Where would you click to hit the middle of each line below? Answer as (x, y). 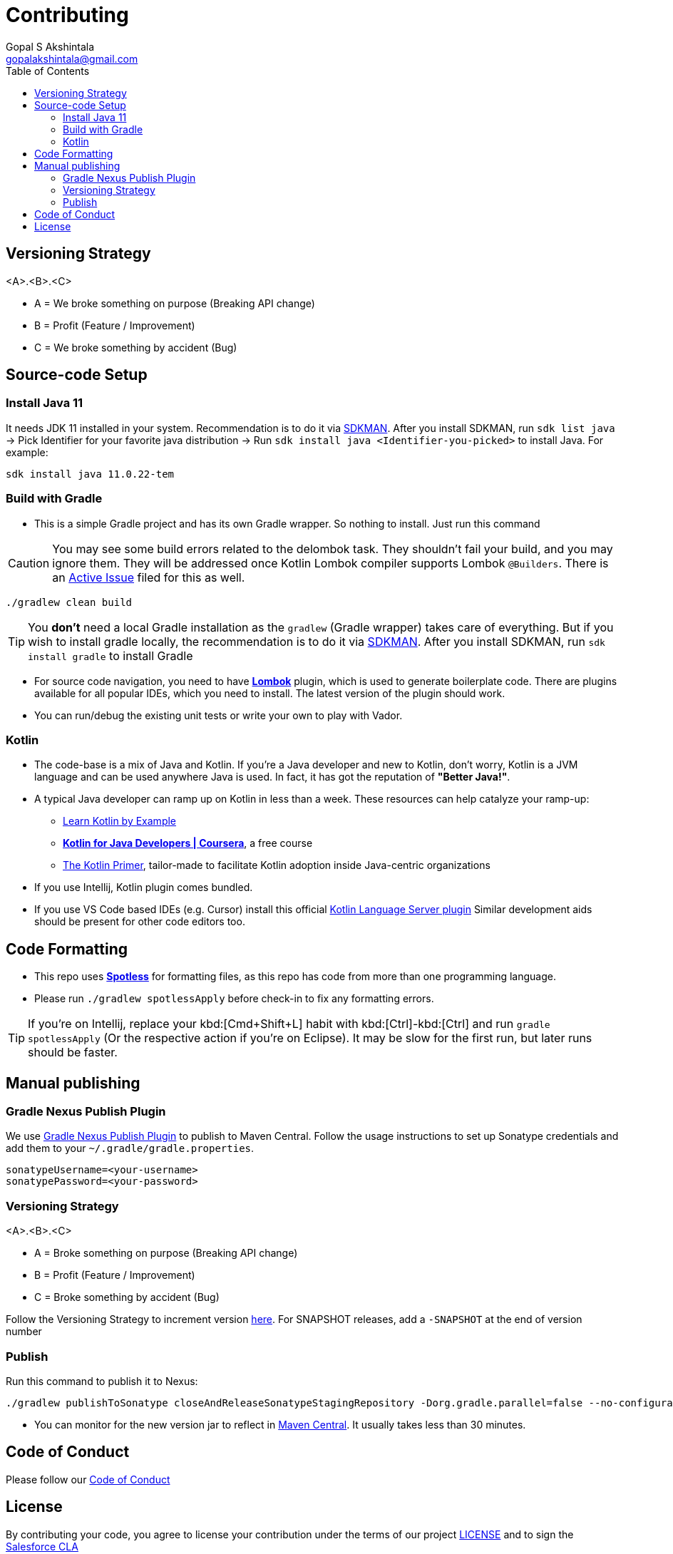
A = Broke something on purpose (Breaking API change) (166, 1253)
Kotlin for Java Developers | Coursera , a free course (188, 843)
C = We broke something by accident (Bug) (136, 347)
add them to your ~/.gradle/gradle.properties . (130, 1148)
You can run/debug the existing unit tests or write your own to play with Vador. (219, 715)
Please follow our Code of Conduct (88, 1479)
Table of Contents (48, 71)
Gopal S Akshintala (50, 46)
